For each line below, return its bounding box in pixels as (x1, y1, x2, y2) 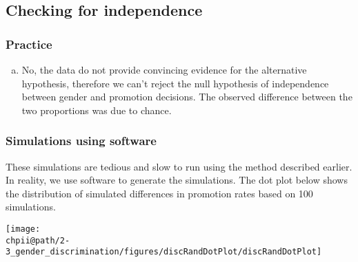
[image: (6, 223, 41, 234)
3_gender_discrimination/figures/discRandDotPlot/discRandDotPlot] (6, 247, 322, 257)
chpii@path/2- (6, 235, 70, 245)
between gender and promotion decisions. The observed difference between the (21, 89, 352, 104)
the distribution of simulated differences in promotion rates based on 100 (6, 186, 313, 200)
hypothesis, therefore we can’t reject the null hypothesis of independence (21, 76, 329, 90)
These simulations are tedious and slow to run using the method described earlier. (6, 159, 352, 173)
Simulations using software (6, 132, 157, 149)
